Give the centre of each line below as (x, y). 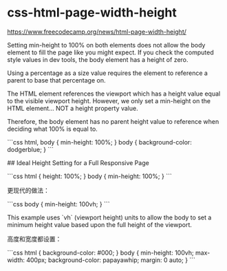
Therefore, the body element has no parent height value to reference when (113, 121)
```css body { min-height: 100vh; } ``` (58, 204)
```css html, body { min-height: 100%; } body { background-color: (100, 142)
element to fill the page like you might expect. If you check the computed (111, 52)
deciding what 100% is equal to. (52, 129)
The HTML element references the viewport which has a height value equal (114, 94)
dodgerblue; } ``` (30, 149)
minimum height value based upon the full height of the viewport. (100, 224)
